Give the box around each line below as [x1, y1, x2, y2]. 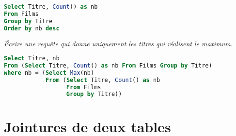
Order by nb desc [4, 25, 60, 32]
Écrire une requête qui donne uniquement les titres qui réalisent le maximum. [4, 38, 233, 48]
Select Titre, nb [4, 55, 60, 62]
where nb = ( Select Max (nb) [4, 69, 94, 76]
